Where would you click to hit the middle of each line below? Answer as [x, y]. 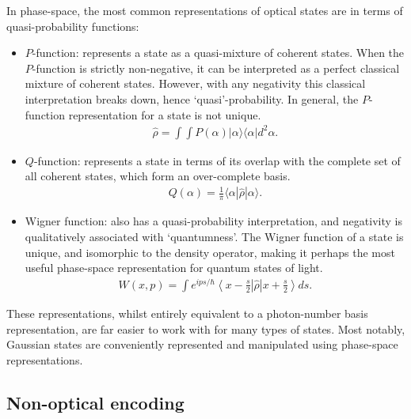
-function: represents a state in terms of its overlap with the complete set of [217, 160]
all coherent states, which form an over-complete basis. [158, 176]
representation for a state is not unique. [165, 114]
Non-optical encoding [95, 402]
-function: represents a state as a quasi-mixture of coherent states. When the [218, 53]
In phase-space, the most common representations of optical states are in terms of [205, 10]
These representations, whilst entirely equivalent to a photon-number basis [187, 313]
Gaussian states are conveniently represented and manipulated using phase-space [202, 344]
